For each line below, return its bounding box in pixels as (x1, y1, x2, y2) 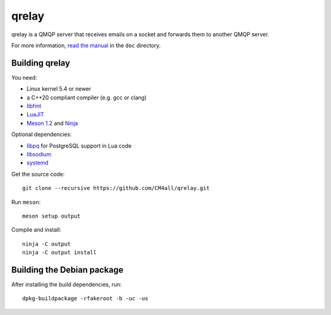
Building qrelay (11, 58, 70, 68)
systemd (26, 159, 49, 167)
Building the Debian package (11, 264, 124, 275)
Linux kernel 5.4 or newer (26, 85, 91, 93)
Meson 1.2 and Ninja (26, 120, 78, 127)
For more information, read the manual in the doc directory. (11, 42, 161, 49)
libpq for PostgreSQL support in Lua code (26, 142, 132, 150)
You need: (11, 74, 37, 81)
